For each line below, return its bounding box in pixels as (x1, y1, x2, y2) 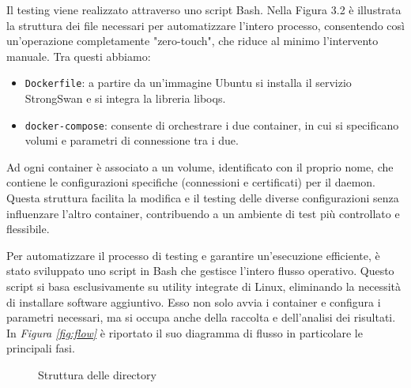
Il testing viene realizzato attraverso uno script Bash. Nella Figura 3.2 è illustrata (6, 2, 402, 17)
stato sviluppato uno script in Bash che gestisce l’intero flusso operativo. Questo (6, 262, 394, 279)
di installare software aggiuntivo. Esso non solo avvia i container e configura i (6, 293, 381, 310)
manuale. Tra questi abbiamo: (6, 47, 151, 64)
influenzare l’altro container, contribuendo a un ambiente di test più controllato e (6, 205, 400, 221)
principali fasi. (6, 340, 75, 356)
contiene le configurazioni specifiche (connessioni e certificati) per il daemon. (6, 174, 375, 190)
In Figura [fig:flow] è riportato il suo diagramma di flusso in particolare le (6, 324, 363, 341)
